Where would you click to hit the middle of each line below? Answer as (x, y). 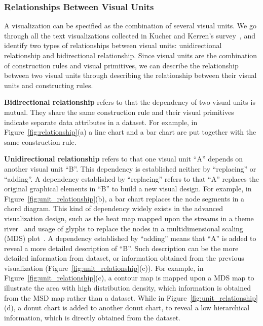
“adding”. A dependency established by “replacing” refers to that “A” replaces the (131, 178)
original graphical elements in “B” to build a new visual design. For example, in (128, 189)
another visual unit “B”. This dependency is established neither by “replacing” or (130, 168)
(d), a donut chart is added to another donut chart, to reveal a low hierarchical (127, 308)
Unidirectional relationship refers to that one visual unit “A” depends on (124, 159)
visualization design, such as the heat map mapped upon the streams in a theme (129, 218)
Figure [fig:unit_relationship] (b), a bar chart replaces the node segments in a (124, 198)
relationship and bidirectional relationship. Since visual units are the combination (131, 55)
